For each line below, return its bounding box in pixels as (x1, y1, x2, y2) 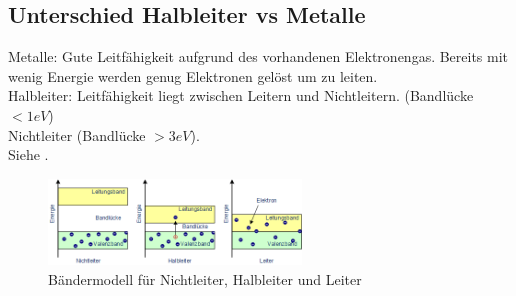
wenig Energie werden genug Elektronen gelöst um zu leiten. (8, 65, 378, 86)
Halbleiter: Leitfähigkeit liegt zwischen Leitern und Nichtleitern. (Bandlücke (8, 85, 474, 106)
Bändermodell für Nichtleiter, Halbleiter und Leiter (48, 268, 362, 289)
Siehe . (8, 144, 49, 165)
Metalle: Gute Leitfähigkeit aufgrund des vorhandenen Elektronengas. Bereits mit (8, 46, 509, 67)
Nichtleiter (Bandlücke (8, 124, 146, 145)
